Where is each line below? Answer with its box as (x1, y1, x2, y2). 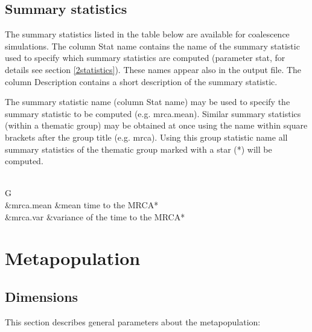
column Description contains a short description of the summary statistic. (5, 75, 278, 88)
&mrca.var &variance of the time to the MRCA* (5, 210, 185, 223)
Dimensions (5, 287, 78, 305)
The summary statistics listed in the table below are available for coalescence (5, 28, 290, 40)
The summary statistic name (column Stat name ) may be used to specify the (5, 95, 290, 108)
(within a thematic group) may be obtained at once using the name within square (5, 119, 308, 132)
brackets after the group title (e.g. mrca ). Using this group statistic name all (5, 130, 288, 143)
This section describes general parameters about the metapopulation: (5, 315, 261, 328)
